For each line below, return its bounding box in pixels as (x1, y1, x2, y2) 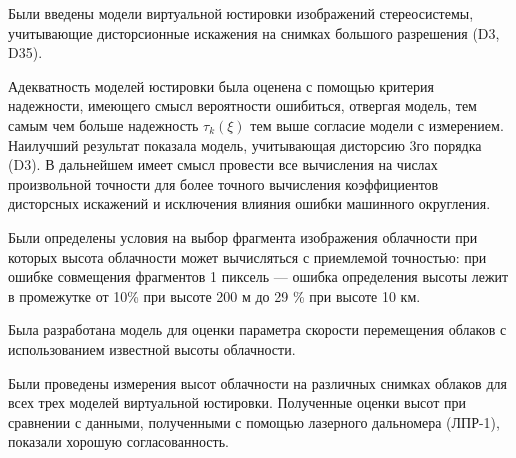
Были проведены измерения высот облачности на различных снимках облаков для (8, 372, 507, 393)
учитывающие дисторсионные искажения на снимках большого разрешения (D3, (8, 22, 500, 43)
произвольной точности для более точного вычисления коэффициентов (8, 173, 439, 194)
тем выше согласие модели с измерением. (250, 114, 504, 135)
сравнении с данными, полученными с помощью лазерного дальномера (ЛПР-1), (8, 411, 500, 432)
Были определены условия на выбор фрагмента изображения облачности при (8, 226, 478, 247)
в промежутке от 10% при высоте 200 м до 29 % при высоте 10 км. (8, 285, 421, 306)
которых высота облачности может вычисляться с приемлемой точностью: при (8, 246, 487, 267)
